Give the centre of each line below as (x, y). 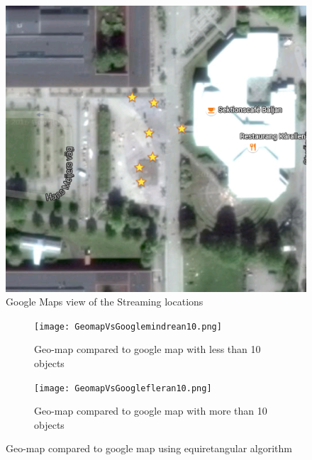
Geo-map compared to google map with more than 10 (151, 411)
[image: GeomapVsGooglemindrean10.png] (128, 326)
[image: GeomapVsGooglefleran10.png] (123, 388)
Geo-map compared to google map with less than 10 (147, 349)
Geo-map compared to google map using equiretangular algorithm (149, 448)
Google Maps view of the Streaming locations (105, 302)
